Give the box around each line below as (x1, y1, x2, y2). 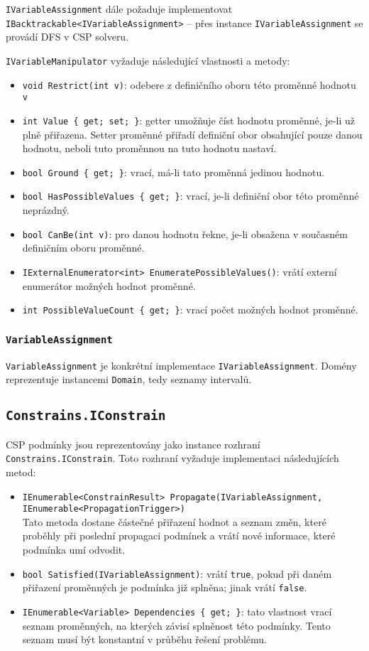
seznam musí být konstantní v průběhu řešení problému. (22, 632, 268, 647)
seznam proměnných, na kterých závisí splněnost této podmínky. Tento (22, 618, 331, 633)
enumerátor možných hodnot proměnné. (22, 278, 196, 293)
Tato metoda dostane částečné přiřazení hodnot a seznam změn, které (22, 514, 326, 529)
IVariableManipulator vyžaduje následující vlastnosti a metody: (6, 53, 290, 68)
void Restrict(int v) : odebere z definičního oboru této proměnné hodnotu (22, 77, 356, 92)
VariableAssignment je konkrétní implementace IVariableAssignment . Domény (6, 357, 357, 372)
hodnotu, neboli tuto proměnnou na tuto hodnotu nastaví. (22, 141, 277, 156)
